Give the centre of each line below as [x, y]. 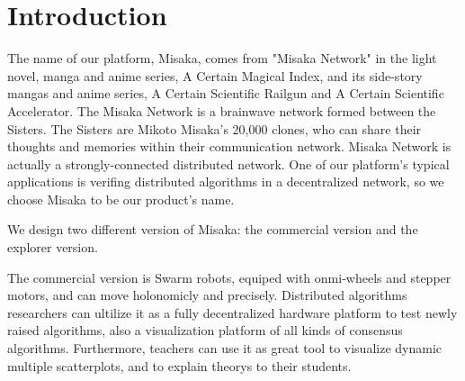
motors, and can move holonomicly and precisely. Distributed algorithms [207, 295]
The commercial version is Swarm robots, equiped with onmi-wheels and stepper [229, 277]
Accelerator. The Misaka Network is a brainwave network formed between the [222, 110]
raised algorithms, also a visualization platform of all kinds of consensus [205, 330]
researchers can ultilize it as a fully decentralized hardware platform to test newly [232, 312]
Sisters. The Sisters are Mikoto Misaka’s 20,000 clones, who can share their [215, 128]
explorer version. [53, 247]
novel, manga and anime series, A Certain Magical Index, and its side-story [215, 75]
